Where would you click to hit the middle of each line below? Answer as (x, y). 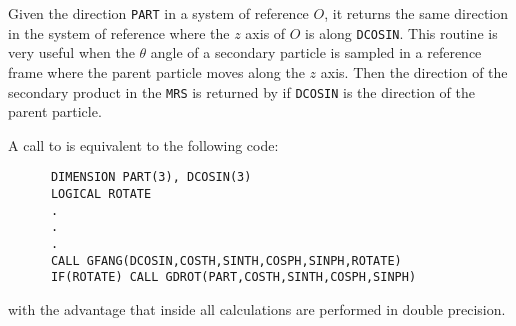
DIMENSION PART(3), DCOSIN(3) (151, 177)
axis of (265, 32)
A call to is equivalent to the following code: (143, 144)
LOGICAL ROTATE (101, 194)
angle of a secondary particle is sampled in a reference (316, 52)
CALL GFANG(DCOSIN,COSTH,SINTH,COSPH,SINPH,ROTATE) (226, 260)
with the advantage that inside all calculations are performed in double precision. (257, 308)
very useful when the (71, 52)
